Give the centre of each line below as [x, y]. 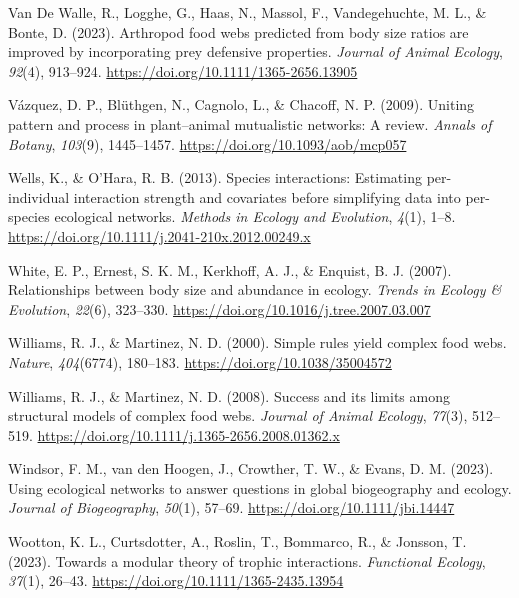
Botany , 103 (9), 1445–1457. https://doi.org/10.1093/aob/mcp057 [207, 143]
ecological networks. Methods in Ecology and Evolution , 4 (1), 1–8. [255, 216]
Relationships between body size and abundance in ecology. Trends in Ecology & [255, 289]
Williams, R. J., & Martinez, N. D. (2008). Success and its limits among [229, 395]
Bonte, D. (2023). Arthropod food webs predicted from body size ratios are [238, 31]
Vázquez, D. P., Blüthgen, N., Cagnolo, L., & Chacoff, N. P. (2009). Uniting [241, 104]
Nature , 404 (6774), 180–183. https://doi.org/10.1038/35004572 [200, 361]
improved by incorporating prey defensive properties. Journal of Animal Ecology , [255, 51]
